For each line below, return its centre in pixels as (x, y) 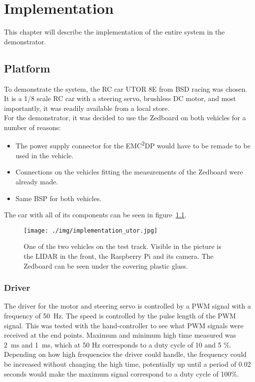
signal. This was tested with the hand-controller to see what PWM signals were (124, 325)
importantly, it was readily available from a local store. (87, 108)
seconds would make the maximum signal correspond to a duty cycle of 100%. (122, 373)
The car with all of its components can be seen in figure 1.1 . (95, 215)
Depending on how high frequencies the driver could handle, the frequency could (125, 354)
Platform (27, 68)
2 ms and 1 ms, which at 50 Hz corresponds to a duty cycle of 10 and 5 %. (118, 344)
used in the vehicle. (45, 155)
